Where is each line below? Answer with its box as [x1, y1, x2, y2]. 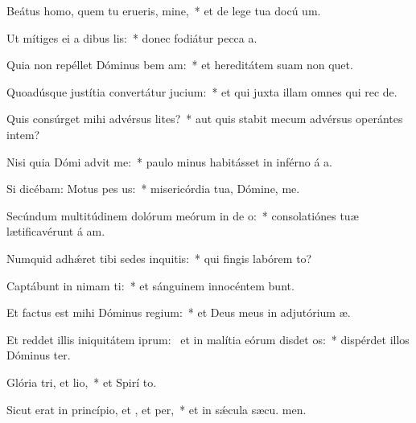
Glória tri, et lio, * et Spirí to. [6, 373, 157, 390]
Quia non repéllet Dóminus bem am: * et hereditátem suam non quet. [6, 56, 353, 73]
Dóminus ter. [6, 347, 71, 363]
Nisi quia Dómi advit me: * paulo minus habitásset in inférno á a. [6, 153, 333, 170]
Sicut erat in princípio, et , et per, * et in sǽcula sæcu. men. [6, 400, 307, 417]
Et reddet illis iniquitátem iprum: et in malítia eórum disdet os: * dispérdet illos [6, 331, 410, 347]
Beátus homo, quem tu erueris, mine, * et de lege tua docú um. [6, 2, 321, 18]
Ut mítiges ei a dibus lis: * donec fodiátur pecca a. [6, 29, 257, 46]
